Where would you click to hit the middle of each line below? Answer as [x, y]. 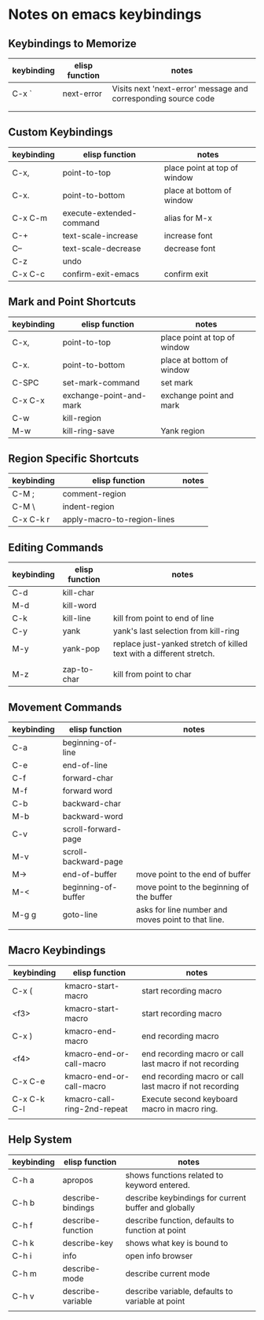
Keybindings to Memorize [73, 44]
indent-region [89, 507]
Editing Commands [56, 547]
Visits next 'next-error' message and [180, 88]
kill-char [79, 593]
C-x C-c [29, 274]
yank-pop [81, 649]
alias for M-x [188, 218]
